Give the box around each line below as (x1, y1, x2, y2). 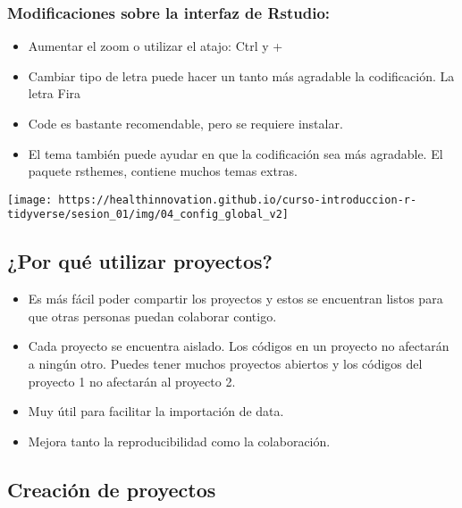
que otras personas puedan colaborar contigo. (28, 306, 277, 325)
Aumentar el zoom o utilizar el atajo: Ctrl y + (28, 37, 283, 55)
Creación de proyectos (7, 475, 216, 503)
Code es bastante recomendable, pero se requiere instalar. (28, 114, 343, 132)
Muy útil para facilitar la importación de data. (28, 402, 284, 421)
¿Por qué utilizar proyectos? (7, 247, 273, 275)
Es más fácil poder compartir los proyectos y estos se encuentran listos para (28, 289, 443, 308)
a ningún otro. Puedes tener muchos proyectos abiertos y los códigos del (28, 354, 423, 373)
